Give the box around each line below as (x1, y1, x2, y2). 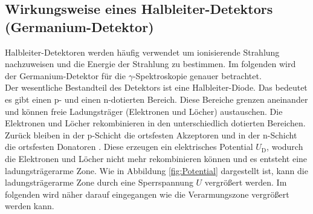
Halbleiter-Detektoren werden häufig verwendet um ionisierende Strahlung (5, 45, 280, 58)
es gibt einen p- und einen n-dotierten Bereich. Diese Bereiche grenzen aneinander (5, 92, 308, 105)
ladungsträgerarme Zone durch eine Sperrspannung (5, 176, 193, 189)
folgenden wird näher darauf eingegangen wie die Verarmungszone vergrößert (5, 187, 289, 200)
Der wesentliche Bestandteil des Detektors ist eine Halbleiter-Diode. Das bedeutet (5, 81, 308, 94)
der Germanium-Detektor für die (5, 69, 126, 82)
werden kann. (5, 199, 54, 212)
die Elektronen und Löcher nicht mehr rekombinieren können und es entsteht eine (5, 152, 308, 164)
